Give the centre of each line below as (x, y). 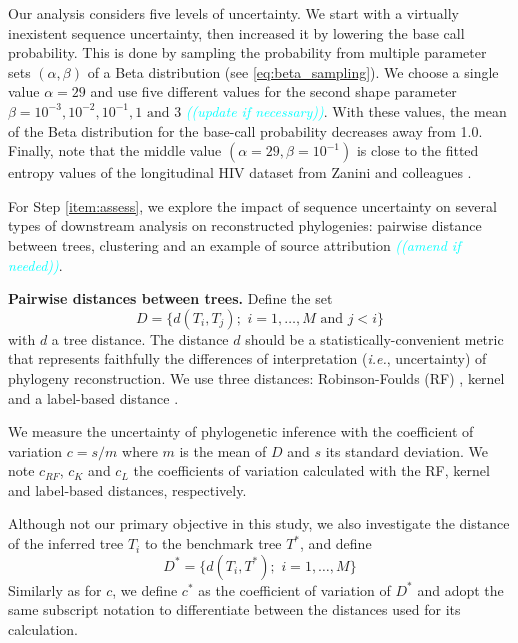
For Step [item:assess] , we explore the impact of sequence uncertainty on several (252, 205)
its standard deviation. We (407, 450)
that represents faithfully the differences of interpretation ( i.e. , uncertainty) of (247, 358)
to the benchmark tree (213, 543)
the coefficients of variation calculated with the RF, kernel (311, 470)
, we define (145, 589)
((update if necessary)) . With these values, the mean (346, 110)
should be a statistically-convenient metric (374, 338)
